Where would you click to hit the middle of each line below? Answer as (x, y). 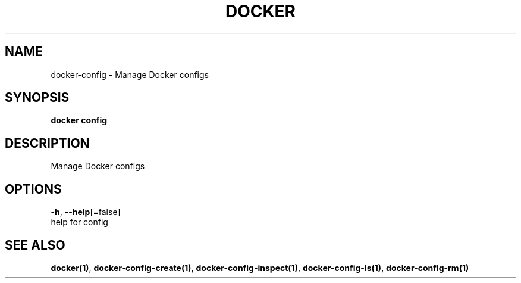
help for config (79, 222)
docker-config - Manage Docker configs (130, 74)
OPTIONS (33, 189)
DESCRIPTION (47, 143)
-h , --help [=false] (86, 212)
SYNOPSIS (37, 98)
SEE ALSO (35, 245)
